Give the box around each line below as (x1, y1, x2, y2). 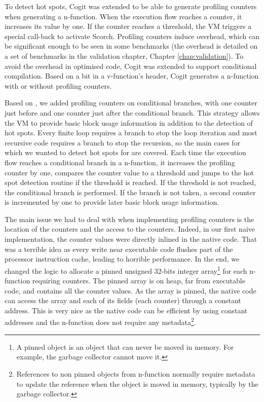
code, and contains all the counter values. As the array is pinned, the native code (5, 285, 256, 296)
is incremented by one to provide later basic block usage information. (5, 197, 219, 207)
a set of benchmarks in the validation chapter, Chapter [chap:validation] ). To (5, 50, 244, 61)
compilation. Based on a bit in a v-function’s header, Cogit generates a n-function (5, 70, 259, 81)
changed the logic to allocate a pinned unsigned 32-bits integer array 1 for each (5, 264, 247, 276)
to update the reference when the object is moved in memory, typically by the (16, 378, 258, 389)
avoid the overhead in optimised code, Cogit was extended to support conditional (5, 60, 257, 71)
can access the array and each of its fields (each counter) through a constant (5, 295, 241, 306)
